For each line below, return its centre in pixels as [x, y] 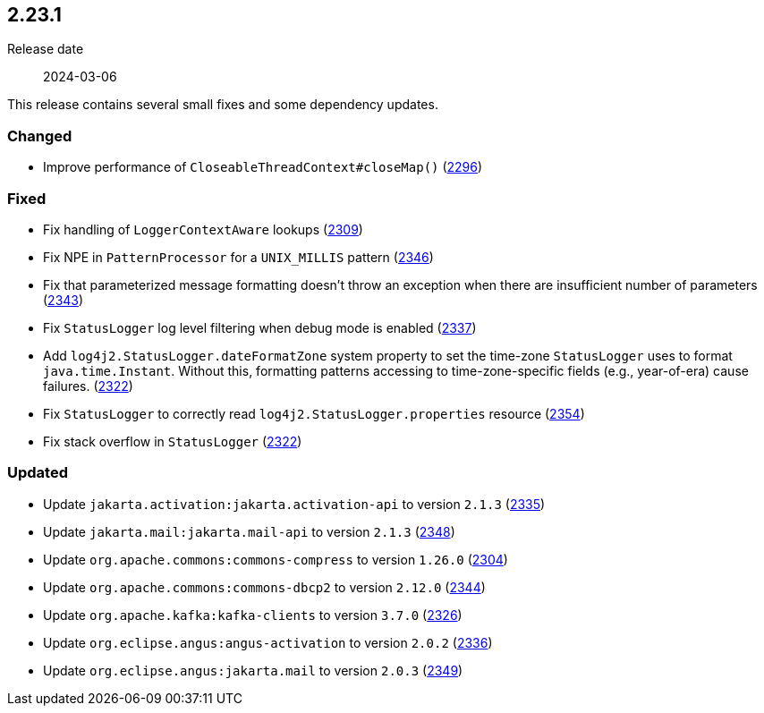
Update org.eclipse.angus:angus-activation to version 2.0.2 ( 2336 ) [268, 642]
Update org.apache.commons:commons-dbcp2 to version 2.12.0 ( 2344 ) [264, 587]
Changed [40, 136]
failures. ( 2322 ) [88, 386]
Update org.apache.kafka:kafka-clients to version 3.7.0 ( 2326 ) [253, 615]
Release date [46, 49]
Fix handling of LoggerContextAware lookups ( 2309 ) [203, 229]
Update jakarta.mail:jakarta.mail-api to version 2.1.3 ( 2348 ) [249, 531]
